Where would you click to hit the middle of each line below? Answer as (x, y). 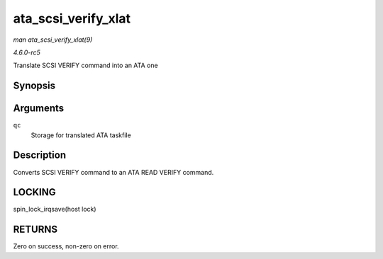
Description (40, 155)
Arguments (39, 109)
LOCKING (34, 192)
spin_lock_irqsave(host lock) (55, 209)
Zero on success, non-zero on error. (66, 246)
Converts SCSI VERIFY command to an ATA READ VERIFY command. (113, 172)
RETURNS (35, 230)
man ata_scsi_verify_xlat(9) (53, 40)
